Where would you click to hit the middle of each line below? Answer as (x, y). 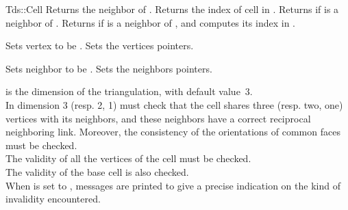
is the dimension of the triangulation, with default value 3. (129, 91)
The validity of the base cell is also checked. (97, 171)
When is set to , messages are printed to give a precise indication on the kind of (173, 185)
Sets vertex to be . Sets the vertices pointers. (100, 45)
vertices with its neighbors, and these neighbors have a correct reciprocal (158, 118)
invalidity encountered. (53, 199)
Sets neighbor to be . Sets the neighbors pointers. (109, 68)
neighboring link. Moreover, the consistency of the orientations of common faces (173, 132)
